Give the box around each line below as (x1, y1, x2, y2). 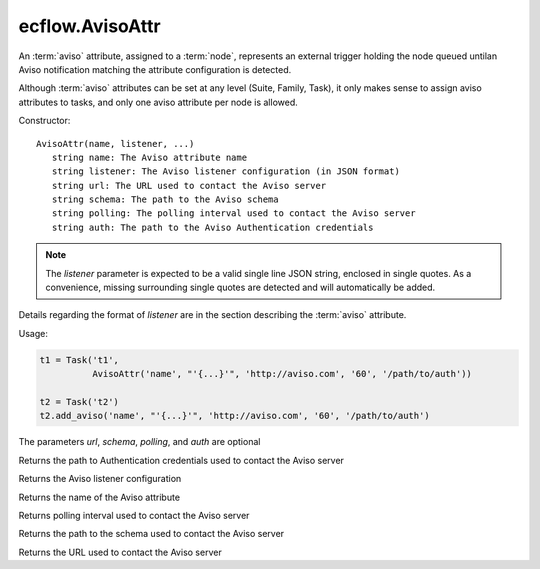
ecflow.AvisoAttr (18, 15, 161, 37)
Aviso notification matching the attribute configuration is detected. (18, 63, 292, 75)
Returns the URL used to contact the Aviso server (18, 546, 222, 558)
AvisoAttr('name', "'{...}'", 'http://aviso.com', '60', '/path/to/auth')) (91, 368, 472, 380)
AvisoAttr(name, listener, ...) (36, 138, 195, 149)
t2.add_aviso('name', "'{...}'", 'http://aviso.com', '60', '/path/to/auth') (39, 410, 430, 422)
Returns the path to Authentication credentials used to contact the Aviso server (18, 454, 345, 466)
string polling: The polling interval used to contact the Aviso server (51, 208, 416, 219)
